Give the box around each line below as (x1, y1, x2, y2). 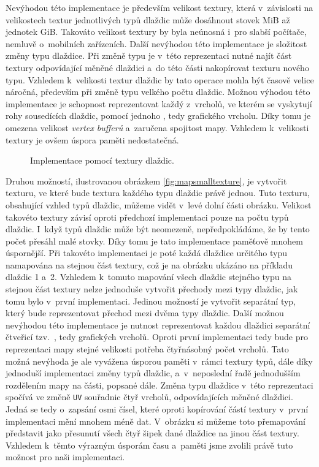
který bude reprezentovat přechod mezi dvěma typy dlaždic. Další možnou (6, 306, 284, 319)
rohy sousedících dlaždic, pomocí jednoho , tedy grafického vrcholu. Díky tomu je (6, 109, 311, 122)
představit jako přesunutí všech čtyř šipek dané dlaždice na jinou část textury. (6, 427, 299, 439)
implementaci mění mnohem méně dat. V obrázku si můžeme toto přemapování (6, 414, 306, 427)
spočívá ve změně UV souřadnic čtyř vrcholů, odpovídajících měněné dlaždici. (6, 390, 293, 403)
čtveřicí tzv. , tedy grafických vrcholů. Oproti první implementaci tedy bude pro (6, 330, 308, 343)
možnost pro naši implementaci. (6, 450, 125, 463)
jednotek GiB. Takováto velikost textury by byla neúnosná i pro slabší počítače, (6, 25, 307, 38)
